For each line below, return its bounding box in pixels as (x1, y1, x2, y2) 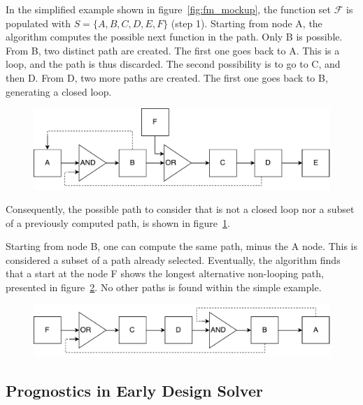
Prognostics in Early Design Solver (6, 380, 263, 402)
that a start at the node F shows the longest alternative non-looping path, (6, 266, 324, 281)
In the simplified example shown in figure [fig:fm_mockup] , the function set (6, 2, 332, 16)
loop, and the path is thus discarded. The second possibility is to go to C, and (6, 57, 341, 71)
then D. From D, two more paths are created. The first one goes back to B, (6, 70, 328, 84)
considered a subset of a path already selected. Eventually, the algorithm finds (6, 252, 341, 267)
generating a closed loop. (6, 84, 112, 98)
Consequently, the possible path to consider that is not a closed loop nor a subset (6, 202, 355, 216)
